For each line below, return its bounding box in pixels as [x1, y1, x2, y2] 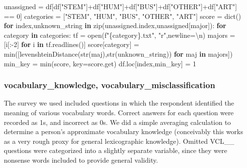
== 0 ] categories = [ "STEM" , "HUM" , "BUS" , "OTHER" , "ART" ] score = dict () [4, 11, 241, 21]
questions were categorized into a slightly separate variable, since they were [4, 145, 227, 155]
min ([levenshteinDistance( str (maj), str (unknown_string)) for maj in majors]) [4, 48, 233, 59]
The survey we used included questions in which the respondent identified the [4, 98, 234, 108]
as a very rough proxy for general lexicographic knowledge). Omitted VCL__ [4, 136, 234, 146]
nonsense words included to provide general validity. [4, 154, 158, 165]
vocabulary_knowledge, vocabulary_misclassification [4, 79, 216, 91]
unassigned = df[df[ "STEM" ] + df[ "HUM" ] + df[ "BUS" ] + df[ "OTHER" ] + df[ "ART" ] [4, 1, 237, 11]
